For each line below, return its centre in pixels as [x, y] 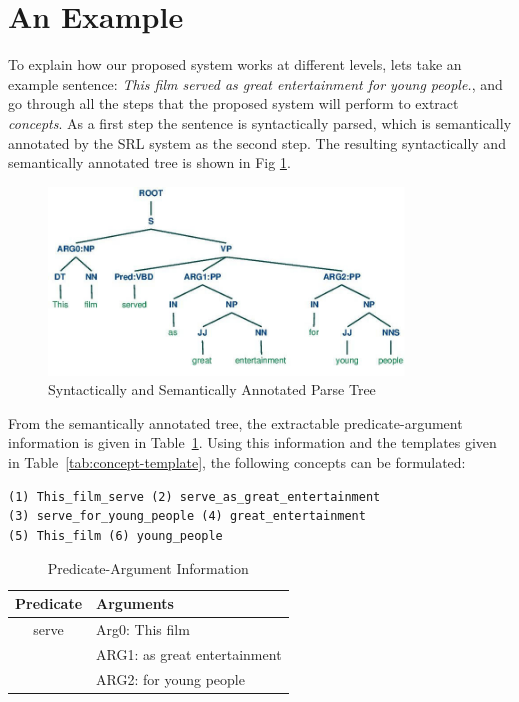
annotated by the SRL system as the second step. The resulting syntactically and [257, 142]
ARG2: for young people [170, 678]
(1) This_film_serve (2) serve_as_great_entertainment [194, 496]
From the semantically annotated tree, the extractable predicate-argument [235, 422]
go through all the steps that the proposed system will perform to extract [233, 103]
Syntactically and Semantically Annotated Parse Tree [212, 389]
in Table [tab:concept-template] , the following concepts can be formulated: [237, 462]
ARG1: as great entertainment [189, 653]
